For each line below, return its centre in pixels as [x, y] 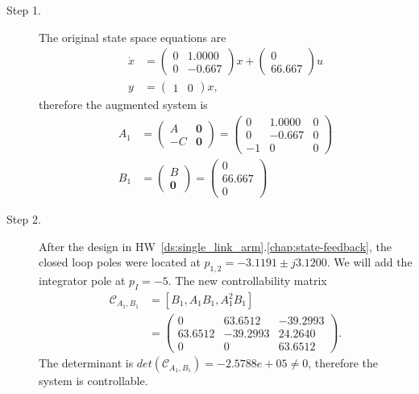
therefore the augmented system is [123, 105]
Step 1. [24, 10]
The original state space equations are [133, 37]
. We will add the [369, 262]
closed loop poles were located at [120, 262]
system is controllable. [93, 381]
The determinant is [86, 363]
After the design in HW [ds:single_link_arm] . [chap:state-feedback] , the [215, 246]
